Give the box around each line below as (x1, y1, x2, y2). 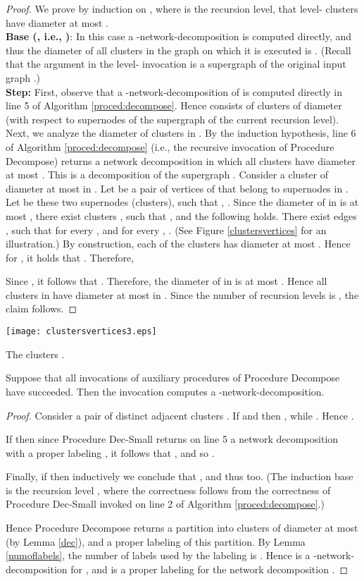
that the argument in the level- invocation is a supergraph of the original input (6, 56, 346, 71)
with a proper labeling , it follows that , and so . (6, 445, 215, 460)
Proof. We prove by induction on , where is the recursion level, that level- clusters (6, 1, 358, 16)
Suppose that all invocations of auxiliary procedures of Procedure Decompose (6, 370, 340, 385)
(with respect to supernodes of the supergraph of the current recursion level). (6, 111, 339, 126)
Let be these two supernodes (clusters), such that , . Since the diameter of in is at (6, 195, 359, 209)
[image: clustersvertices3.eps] (6, 326, 157, 337)
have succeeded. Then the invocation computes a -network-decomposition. (6, 384, 325, 398)
